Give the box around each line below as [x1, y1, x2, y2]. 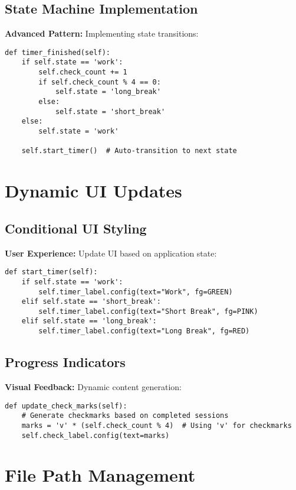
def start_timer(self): [5, 268, 98, 277]
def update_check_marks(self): [5, 401, 127, 410]
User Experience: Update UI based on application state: [5, 246, 217, 259]
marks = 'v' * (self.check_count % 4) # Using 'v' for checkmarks [21, 421, 292, 430]
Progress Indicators [5, 353, 126, 371]
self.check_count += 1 [38, 68, 127, 77]
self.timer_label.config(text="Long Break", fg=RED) [38, 327, 250, 336]
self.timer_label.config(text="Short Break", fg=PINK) [38, 307, 258, 316]
